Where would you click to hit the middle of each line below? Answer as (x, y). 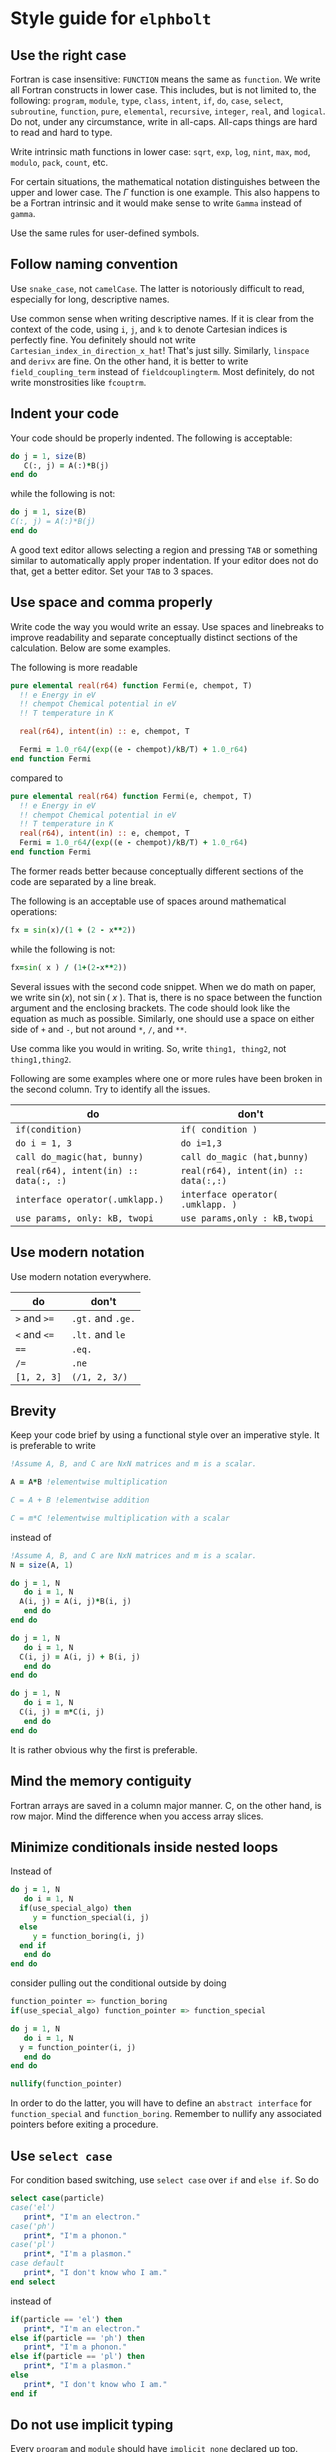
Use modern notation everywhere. (81, 1276)
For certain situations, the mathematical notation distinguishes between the (165, 181)
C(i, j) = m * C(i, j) (62, 1712)
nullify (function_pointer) (66, 2084)
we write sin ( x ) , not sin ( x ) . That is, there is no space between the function (166, 997)
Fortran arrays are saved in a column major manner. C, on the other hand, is (166, 1805)
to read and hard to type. (61, 132)
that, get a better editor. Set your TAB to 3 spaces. (112, 571)
